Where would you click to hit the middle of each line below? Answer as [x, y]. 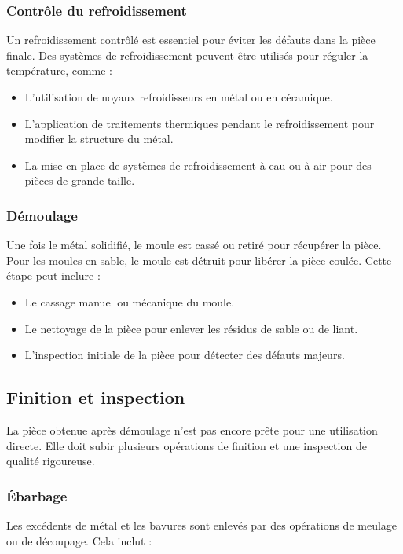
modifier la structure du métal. [99, 139]
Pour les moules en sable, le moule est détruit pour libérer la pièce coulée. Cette [199, 260]
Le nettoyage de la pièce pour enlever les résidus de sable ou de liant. [191, 328]
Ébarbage [37, 495]
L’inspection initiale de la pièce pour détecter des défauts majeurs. [185, 355]
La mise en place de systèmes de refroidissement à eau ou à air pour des [198, 165]
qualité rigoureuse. [51, 461]
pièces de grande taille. [80, 180]
